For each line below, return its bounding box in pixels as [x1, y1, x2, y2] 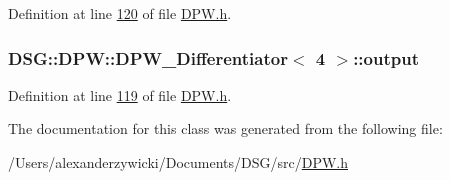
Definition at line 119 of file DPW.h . [8, 84, 232, 105]
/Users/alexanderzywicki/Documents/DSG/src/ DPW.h [8, 152, 349, 172]
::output [353, 45, 419, 70]
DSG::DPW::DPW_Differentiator [8, 45, 288, 70]
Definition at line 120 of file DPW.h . [8, 3, 232, 23]
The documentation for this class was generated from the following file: [8, 118, 443, 139]
